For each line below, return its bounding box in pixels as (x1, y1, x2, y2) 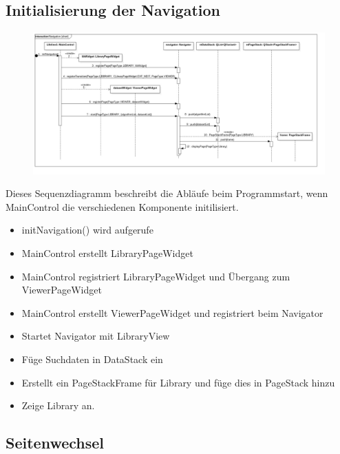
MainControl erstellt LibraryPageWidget (21, 245, 193, 260)
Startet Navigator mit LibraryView (21, 329, 170, 343)
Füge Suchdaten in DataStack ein (21, 351, 163, 366)
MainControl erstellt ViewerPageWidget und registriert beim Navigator (21, 305, 323, 320)
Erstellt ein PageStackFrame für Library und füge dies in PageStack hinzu (21, 375, 335, 389)
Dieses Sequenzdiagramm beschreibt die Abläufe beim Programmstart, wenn (6, 186, 328, 200)
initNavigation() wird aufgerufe (21, 223, 153, 237)
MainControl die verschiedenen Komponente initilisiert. (6, 199, 239, 214)
